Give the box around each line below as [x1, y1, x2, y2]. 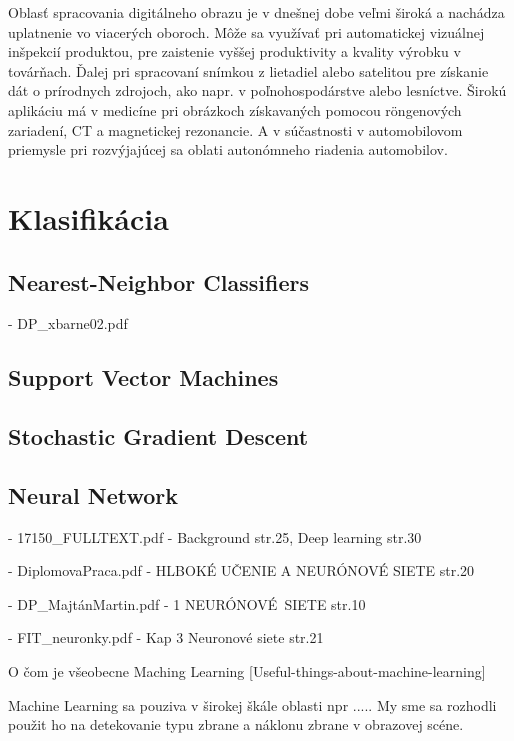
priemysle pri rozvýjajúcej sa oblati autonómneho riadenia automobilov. [8, 139, 448, 160]
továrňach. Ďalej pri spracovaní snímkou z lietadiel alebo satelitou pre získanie [8, 60, 489, 81]
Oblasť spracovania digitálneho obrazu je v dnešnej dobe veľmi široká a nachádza [8, 2, 505, 22]
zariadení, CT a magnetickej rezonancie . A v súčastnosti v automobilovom [8, 119, 463, 140]
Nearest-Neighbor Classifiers [8, 266, 309, 297]
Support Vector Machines [8, 362, 279, 393]
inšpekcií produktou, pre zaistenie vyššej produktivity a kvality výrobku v [8, 41, 461, 62]
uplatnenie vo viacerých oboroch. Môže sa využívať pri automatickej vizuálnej [8, 21, 485, 42]
